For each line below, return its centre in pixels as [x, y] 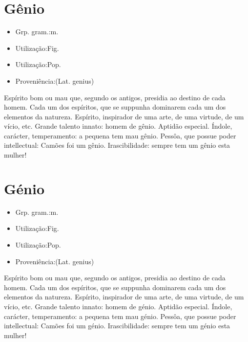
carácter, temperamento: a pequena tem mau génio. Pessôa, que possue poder [120, 316]
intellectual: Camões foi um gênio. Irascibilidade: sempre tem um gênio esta [117, 145]
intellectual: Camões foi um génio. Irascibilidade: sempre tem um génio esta [117, 326]
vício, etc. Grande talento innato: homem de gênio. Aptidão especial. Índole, [118, 126]
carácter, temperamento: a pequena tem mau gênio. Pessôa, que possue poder [120, 135]
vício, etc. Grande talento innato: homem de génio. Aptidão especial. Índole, [118, 306]
